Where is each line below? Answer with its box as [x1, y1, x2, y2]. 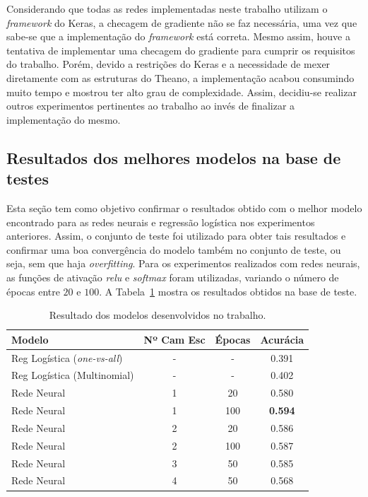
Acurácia [260, 332, 304, 346]
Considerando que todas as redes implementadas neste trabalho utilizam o [6, 1, 328, 16]
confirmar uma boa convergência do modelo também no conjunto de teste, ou [6, 242, 341, 257]
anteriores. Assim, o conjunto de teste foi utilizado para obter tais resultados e [6, 228, 346, 243]
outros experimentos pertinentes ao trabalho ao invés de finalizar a [6, 98, 295, 113]
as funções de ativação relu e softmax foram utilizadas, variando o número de [6, 269, 339, 284]
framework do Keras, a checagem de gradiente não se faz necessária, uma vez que [6, 15, 357, 30]
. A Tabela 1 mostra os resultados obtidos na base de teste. [99, 283, 357, 298]
